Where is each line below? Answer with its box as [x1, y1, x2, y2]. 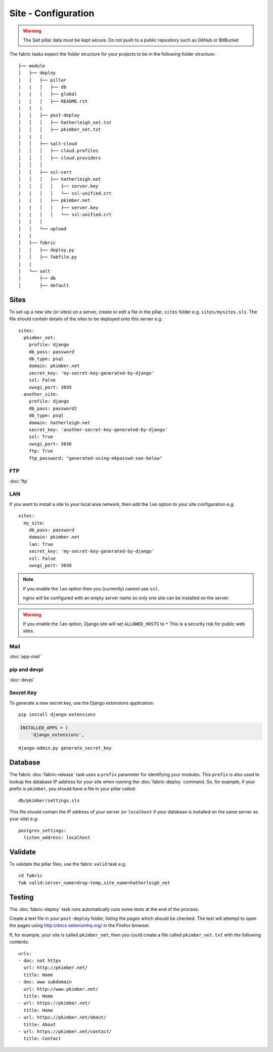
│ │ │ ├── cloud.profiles [18, 148, 99, 154]
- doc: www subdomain [18, 979, 72, 985]
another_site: [23, 391, 59, 397]
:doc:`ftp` [9, 478, 29, 484]
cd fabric [18, 873, 42, 878]
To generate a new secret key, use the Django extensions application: [9, 700, 154, 706]
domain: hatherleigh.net [28, 420, 90, 425]
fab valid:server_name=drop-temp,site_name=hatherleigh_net [18, 880, 170, 885]
